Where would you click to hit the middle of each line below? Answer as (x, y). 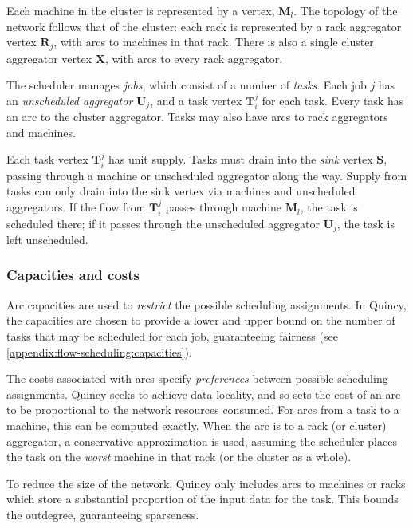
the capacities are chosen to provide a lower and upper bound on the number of (201, 320)
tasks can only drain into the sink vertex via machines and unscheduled (181, 191)
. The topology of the (346, 10)
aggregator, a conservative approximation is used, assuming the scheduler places (202, 441)
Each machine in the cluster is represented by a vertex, (141, 10)
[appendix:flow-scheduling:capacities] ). (99, 351)
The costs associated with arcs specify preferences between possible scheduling (197, 378)
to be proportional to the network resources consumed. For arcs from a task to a (203, 410)
